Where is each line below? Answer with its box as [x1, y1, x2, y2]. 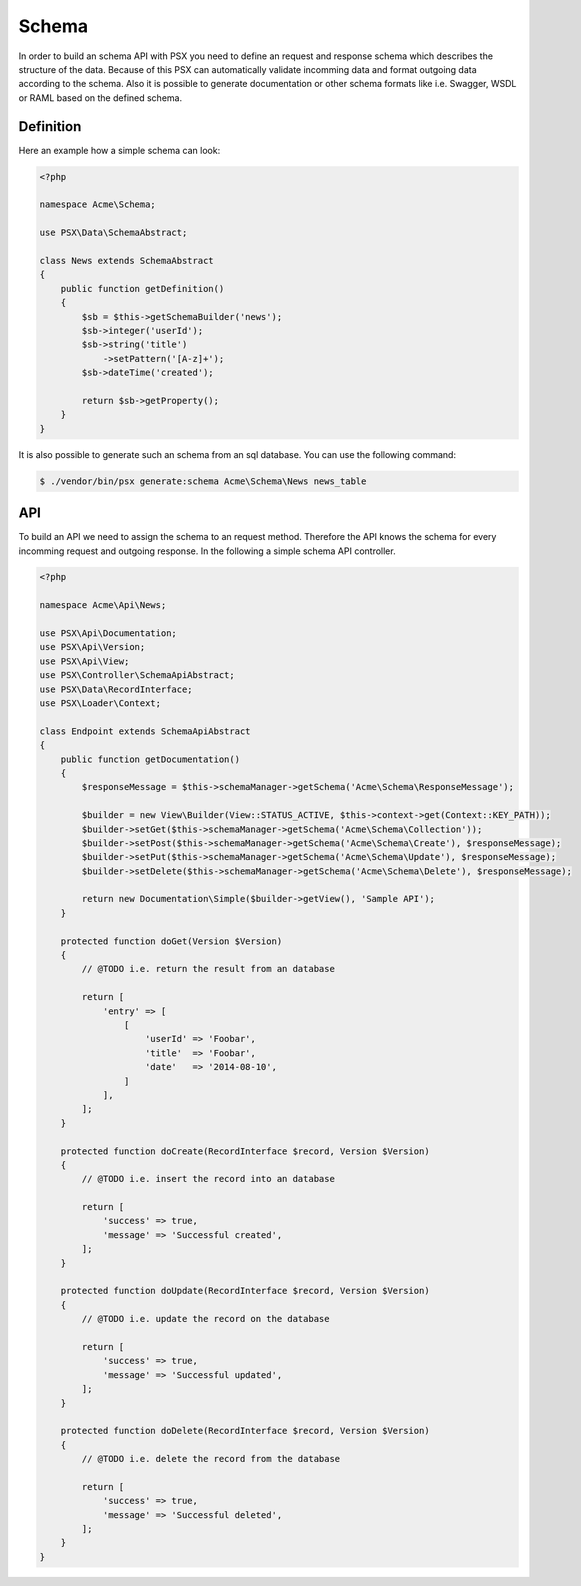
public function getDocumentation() [60, 753, 240, 765]
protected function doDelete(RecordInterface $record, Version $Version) [60, 1425, 430, 1437]
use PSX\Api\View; [39, 655, 130, 667]
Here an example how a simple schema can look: [18, 144, 221, 156]
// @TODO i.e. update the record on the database [81, 1313, 330, 1325]
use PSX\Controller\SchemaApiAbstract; [39, 670, 235, 681]
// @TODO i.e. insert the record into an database [81, 1173, 335, 1185]
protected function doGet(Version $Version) [60, 935, 283, 947]
